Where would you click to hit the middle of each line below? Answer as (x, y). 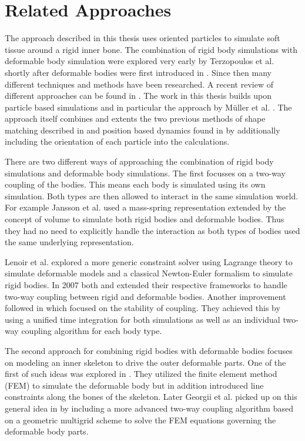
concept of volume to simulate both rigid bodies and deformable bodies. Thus (145, 219)
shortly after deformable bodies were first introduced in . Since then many (138, 72)
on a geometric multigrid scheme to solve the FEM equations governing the (140, 420)
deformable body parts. (47, 431)
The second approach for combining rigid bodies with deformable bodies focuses (149, 350)
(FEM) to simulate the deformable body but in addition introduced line (134, 385)
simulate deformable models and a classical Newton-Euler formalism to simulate (149, 273)
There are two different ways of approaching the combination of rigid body (139, 161)
